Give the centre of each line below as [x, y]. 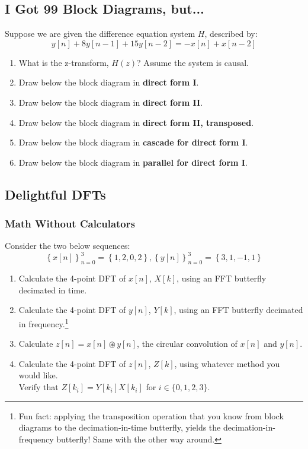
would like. [38, 375]
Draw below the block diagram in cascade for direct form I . [133, 142]
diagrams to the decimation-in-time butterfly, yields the [120, 427]
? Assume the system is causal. [192, 62]
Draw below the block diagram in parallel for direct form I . [133, 162]
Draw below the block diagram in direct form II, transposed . [136, 122]
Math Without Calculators [70, 224]
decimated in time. [53, 290]
